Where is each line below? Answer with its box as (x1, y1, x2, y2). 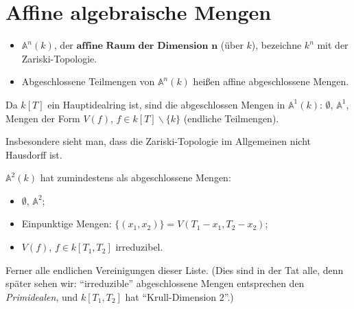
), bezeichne (251, 38, 302, 52)
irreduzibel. (115, 240, 163, 254)
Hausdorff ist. (5, 147, 62, 161)
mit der (317, 38, 349, 52)
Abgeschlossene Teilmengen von (21, 74, 155, 89)
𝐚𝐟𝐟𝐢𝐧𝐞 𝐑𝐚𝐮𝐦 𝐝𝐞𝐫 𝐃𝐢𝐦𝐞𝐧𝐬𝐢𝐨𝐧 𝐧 (76, 41, 218, 51)
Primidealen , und (5, 289, 78, 304)
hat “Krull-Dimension (125, 289, 217, 304)
